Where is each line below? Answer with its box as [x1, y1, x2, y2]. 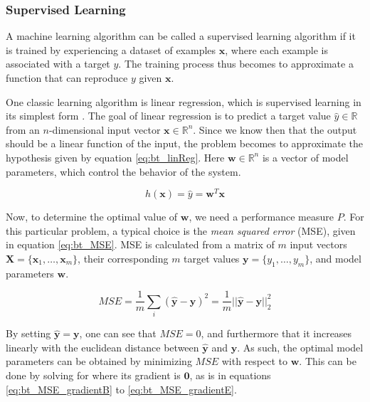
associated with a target [6, 56, 110, 71]
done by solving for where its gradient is [6, 367, 181, 382]
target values [184, 251, 240, 266]
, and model [310, 251, 361, 266]
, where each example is [225, 42, 328, 57]
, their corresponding [78, 251, 169, 266]
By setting [6, 326, 51, 341]
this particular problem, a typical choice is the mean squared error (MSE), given [6, 223, 356, 238]
